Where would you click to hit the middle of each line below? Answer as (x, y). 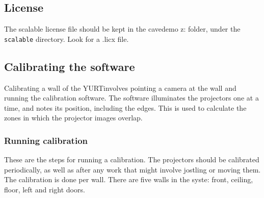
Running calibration (46, 140)
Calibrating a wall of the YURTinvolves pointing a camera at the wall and (120, 88)
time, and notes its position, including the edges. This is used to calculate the (125, 107)
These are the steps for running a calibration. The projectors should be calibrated (132, 159)
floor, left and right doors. (45, 190)
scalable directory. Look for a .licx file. (67, 39)
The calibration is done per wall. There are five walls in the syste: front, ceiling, (129, 179)
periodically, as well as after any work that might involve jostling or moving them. (133, 169)
